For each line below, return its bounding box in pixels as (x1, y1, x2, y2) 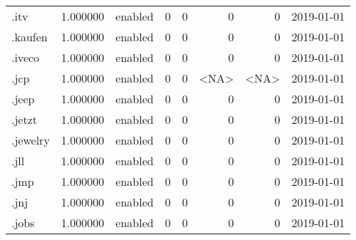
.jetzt (11, 111, 38, 127)
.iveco (11, 49, 40, 66)
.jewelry (11, 132, 50, 148)
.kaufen (11, 28, 48, 45)
